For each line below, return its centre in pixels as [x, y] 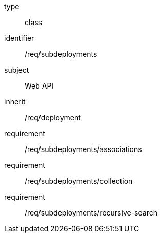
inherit [15, 102]
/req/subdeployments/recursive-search [91, 213]
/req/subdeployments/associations [83, 149]
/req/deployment [53, 117]
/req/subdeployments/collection [79, 181]
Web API [39, 86]
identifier [19, 38]
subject [17, 70]
